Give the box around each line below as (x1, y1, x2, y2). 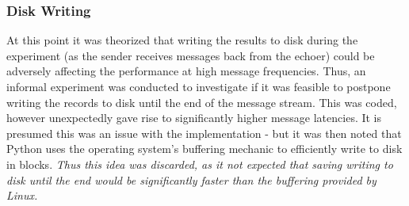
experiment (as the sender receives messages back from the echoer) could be (6, 47, 375, 63)
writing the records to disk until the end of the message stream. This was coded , (6, 93, 397, 110)
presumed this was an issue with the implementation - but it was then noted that (6, 124, 402, 141)
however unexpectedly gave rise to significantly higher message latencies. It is (6, 109, 382, 126)
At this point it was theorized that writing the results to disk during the (6, 32, 358, 48)
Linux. (6, 187, 38, 204)
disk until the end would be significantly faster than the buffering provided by (6, 171, 377, 188)
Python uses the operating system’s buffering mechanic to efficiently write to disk (6, 140, 403, 157)
